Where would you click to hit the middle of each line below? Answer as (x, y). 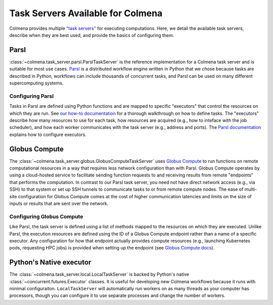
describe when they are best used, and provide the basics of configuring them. (92, 35)
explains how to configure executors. (48, 135)
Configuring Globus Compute (46, 216)
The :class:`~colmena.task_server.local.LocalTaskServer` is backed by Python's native (99, 274)
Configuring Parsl (32, 96)
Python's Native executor (50, 262)
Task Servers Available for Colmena (86, 13)
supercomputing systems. (36, 83)
